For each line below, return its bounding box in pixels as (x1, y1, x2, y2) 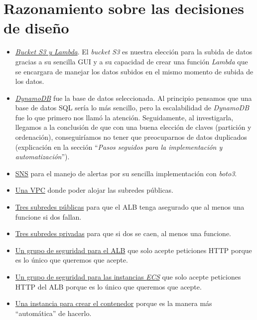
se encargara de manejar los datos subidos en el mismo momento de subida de (15, 66, 254, 76)
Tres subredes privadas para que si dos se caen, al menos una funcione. (15, 228, 231, 239)
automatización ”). (15, 151, 70, 162)
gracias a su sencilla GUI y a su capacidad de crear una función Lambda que (15, 56, 248, 66)
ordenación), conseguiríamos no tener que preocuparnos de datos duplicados (15, 132, 247, 142)
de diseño (3, 17, 69, 38)
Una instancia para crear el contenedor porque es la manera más (15, 298, 212, 309)
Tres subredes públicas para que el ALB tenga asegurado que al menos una (15, 202, 245, 212)
